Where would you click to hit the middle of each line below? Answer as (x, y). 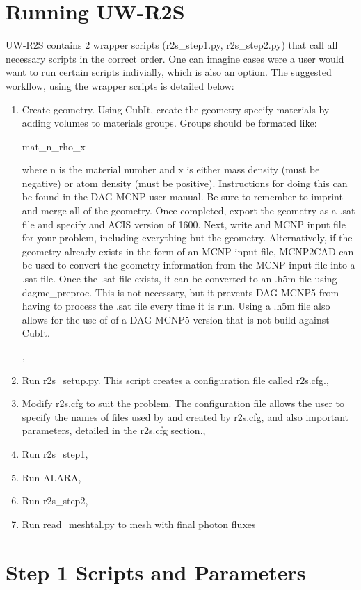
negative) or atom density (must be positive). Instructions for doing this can (185, 183)
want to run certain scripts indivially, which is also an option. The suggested (169, 72)
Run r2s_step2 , (55, 501)
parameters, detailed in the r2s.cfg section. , (114, 430)
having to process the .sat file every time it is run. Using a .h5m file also (176, 306)
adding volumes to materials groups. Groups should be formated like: (169, 123)
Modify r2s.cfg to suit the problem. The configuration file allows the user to (183, 403)
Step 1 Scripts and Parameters (156, 572)
